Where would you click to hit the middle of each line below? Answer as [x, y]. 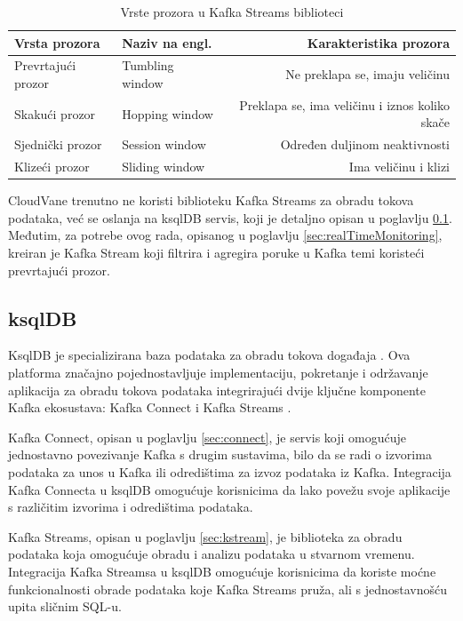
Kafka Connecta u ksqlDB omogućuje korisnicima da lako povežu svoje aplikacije [229, 489]
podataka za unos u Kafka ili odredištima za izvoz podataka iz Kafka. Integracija [230, 471]
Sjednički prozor [58, 144]
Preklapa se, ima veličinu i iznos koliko [344, 104]
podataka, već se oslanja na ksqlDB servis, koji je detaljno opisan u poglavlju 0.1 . [230, 217]
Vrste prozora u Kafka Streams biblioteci [232, 12]
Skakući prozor [55, 113]
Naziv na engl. [167, 42]
